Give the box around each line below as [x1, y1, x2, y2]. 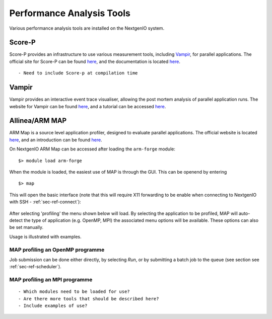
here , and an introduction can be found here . [9, 136, 103, 143]
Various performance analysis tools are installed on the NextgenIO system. [9, 25, 165, 31]
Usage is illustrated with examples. [9, 233, 82, 240]
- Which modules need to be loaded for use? [18, 289, 130, 294]
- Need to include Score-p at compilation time [18, 70, 138, 76]
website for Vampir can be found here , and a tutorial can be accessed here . [9, 103, 166, 109]
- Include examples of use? [18, 303, 88, 308]
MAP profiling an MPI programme [9, 276, 93, 283]
